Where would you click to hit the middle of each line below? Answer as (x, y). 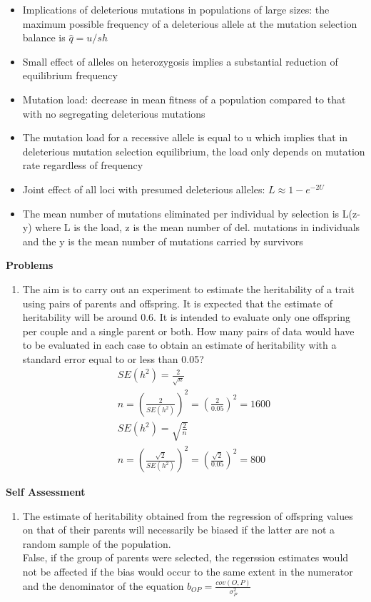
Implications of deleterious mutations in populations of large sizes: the (176, 9)
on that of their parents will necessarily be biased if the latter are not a (179, 530)
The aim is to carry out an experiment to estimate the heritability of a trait (188, 289)
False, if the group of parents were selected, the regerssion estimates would (185, 557)
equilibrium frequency (70, 75)
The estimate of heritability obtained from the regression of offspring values (188, 515)
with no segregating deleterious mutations (114, 113)
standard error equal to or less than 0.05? (113, 358)
